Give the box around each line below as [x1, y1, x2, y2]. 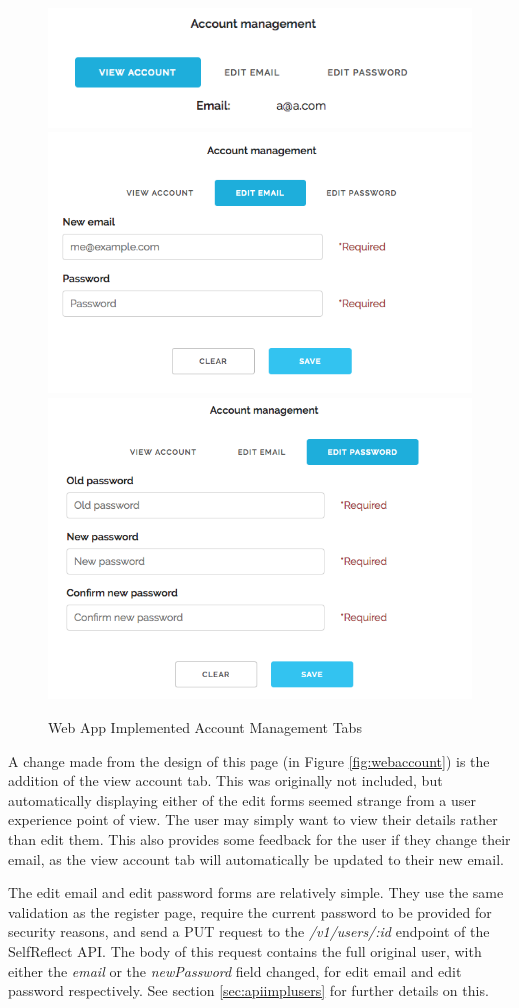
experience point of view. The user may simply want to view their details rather [8, 809, 498, 830]
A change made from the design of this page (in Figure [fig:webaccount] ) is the [8, 750, 490, 771]
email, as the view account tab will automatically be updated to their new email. [8, 848, 504, 869]
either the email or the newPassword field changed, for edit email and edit [8, 960, 462, 981]
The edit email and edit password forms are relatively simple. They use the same [8, 882, 504, 903]
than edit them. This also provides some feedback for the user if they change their [8, 829, 511, 850]
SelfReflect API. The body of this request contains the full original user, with [8, 941, 482, 961]
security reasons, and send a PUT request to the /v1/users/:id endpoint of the [8, 921, 490, 942]
